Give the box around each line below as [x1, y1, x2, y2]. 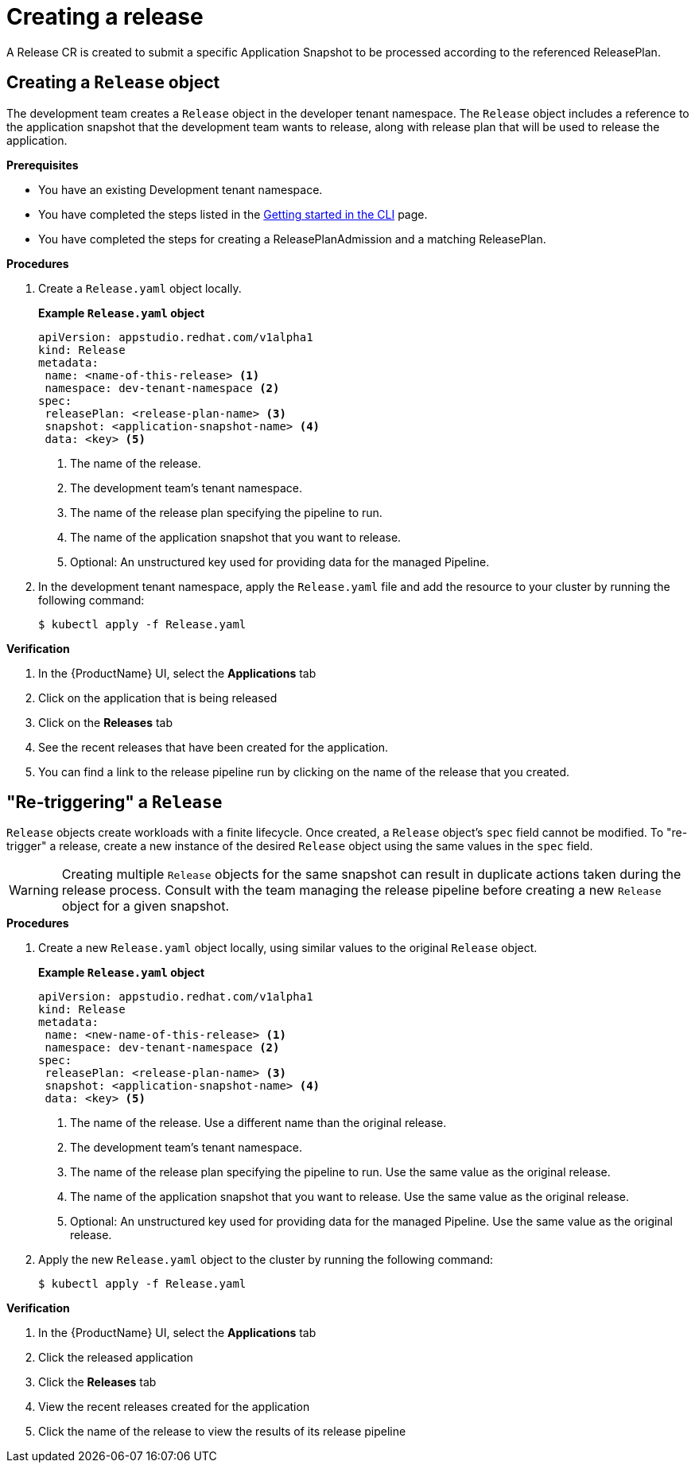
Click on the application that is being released [38, 690, 278, 705]
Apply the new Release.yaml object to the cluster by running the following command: [38, 1253, 494, 1267]
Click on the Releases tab [38, 715, 173, 729]
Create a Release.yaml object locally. [38, 281, 242, 295]
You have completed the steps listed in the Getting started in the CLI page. [38, 207, 428, 221]
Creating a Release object [6, 72, 220, 93]
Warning [9, 882, 59, 899]
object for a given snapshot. [61, 898, 230, 915]
